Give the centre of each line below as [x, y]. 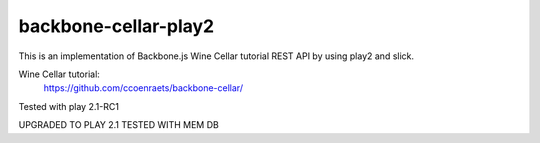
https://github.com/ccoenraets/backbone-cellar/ [143, 88]
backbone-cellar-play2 [116, 26]
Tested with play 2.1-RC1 [69, 106]
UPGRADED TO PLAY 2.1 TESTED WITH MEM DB [118, 125]
